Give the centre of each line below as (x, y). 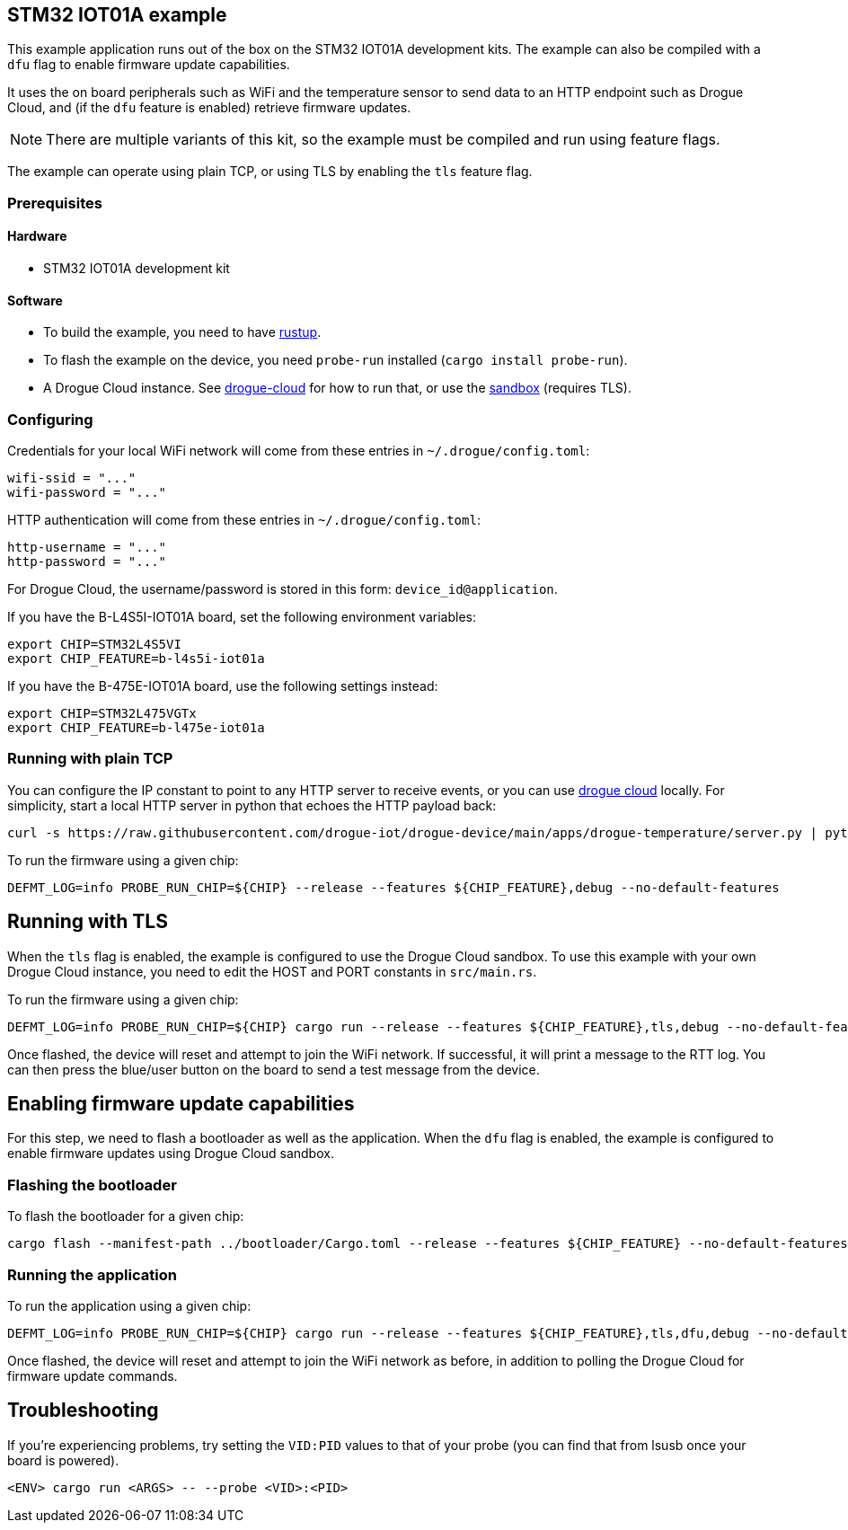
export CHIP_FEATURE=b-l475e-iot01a (136, 727)
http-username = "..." (87, 547)
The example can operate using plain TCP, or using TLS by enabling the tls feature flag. (270, 172)
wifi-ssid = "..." (72, 478)
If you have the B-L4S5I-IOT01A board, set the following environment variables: (242, 616)
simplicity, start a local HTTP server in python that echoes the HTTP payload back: (252, 805)
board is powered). (63, 1460)
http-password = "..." (87, 561)
